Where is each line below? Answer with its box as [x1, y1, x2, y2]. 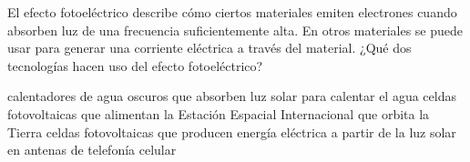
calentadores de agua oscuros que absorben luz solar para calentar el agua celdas [7, 86, 456, 106]
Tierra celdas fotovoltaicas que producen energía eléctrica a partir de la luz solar [7, 122, 456, 141]
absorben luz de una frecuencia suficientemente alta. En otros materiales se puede [7, 20, 464, 39]
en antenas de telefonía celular [7, 140, 177, 159]
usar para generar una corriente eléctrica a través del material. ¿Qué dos [7, 38, 412, 57]
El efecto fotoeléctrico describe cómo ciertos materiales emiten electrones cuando [7, 3, 457, 21]
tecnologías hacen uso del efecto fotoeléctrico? [7, 56, 263, 75]
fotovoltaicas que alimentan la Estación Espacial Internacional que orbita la [7, 104, 430, 123]
